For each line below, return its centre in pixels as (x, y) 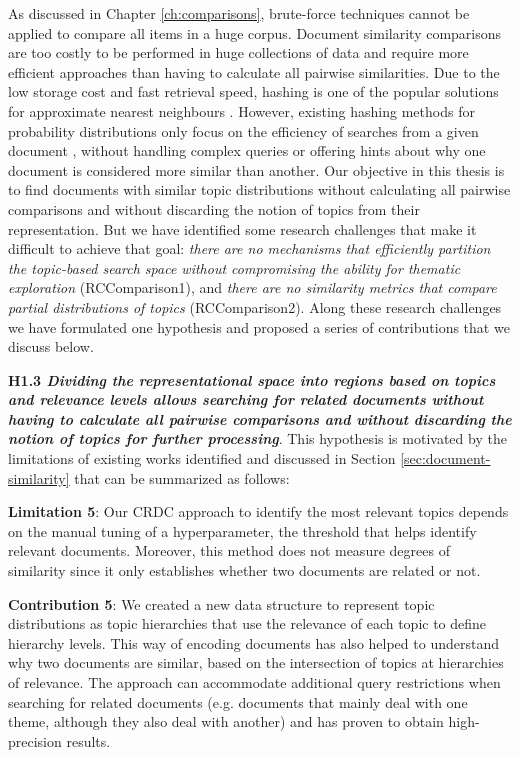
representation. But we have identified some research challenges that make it (242, 228)
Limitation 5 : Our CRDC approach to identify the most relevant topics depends (258, 511)
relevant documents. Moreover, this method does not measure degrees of (229, 550)
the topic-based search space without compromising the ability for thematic (234, 267)
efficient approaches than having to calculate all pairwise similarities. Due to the (254, 71)
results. (88, 740)
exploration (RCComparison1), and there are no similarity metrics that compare (252, 287)
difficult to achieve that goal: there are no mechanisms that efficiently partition (249, 248)
